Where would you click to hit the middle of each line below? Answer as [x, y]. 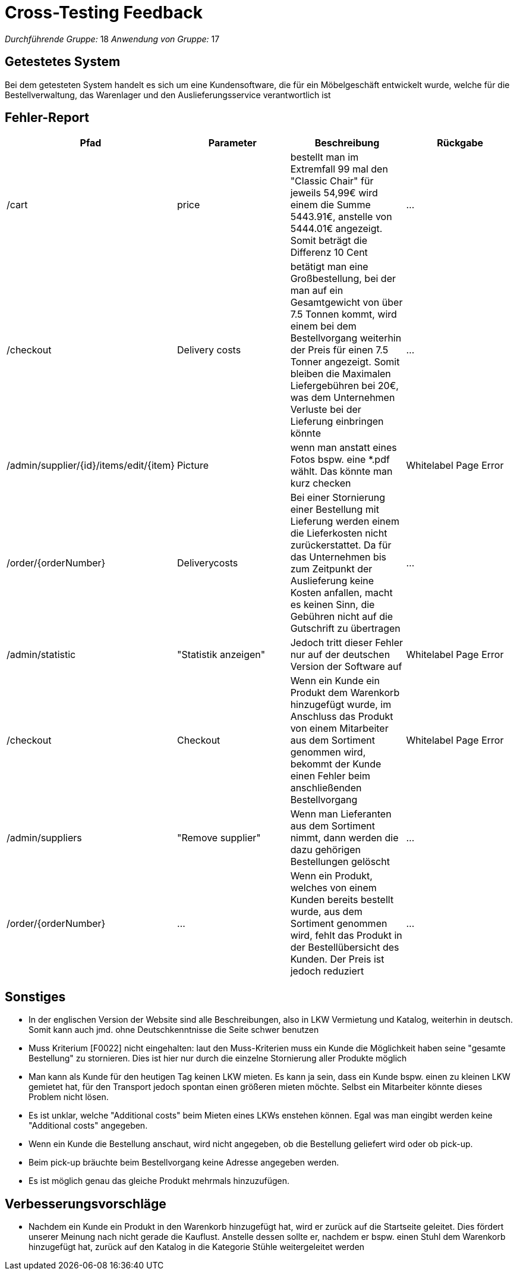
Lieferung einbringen [337, 422]
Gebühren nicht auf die [342, 617]
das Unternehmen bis [338, 557]
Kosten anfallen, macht [341, 593]
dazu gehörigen [326, 850]
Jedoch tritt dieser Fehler [346, 643]
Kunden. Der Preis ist [337, 959]
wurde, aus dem [326, 912]
